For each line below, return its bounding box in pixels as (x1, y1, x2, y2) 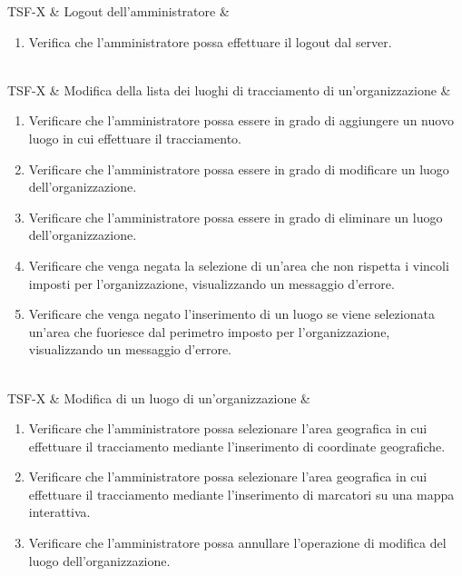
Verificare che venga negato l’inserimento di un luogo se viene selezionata (28, 304, 435, 323)
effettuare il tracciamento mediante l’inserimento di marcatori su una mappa (28, 484, 455, 503)
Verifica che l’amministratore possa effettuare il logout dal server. (28, 32, 392, 51)
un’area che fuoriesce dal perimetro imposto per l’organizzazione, (28, 322, 390, 341)
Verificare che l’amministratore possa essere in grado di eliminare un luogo (28, 207, 443, 226)
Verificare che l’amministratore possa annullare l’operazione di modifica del (28, 533, 447, 552)
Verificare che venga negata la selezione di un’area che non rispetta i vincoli (28, 255, 449, 274)
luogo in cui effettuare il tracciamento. (28, 128, 241, 147)
